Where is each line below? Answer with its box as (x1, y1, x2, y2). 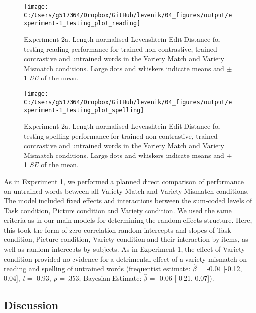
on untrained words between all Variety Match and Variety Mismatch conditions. (4, 186, 249, 196)
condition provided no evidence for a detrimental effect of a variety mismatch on (4, 253, 247, 264)
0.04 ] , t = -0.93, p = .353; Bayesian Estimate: (4, 273, 142, 283)
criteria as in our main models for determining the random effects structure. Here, (4, 215, 252, 225)
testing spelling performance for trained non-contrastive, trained (24, 130, 218, 141)
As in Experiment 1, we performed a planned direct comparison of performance (4, 176, 244, 186)
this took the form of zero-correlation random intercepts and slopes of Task (4, 224, 231, 235)
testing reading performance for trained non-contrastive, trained (24, 43, 217, 54)
